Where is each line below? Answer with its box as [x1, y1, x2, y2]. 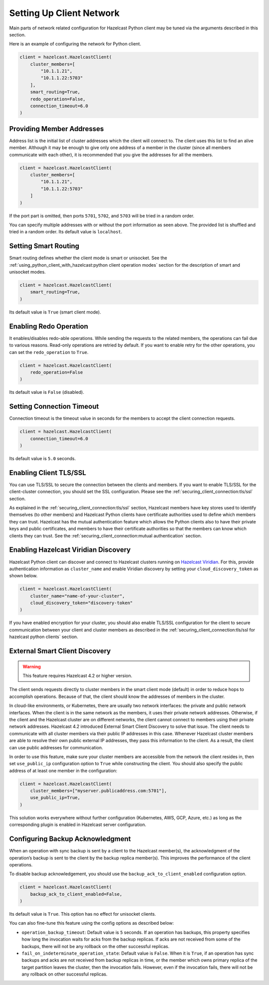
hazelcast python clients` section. [9, 634, 78, 640]
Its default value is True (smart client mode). [9, 309, 102, 315]
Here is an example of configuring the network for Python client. [9, 41, 141, 47]
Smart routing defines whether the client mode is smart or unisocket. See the [9, 255, 167, 261]
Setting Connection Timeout [9, 402, 99, 411]
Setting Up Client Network [9, 7, 120, 18]
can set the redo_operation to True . [9, 349, 89, 355]
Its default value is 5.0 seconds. [9, 455, 76, 461]
